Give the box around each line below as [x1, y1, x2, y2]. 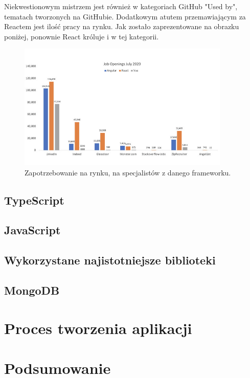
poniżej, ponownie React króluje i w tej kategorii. [4, 31, 159, 41]
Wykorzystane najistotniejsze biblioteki [4, 252, 216, 268]
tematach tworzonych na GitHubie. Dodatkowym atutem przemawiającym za [4, 11, 246, 21]
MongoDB [4, 282, 60, 298]
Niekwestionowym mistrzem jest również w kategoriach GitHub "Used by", [4, 1, 238, 11]
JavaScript [4, 222, 61, 238]
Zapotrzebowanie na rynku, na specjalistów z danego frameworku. [25, 167, 231, 177]
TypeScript [4, 192, 64, 208]
